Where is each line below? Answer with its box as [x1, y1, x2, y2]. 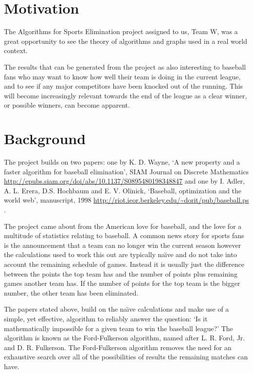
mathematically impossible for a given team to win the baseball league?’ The [4, 323, 233, 333]
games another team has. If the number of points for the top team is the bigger [4, 278, 240, 288]
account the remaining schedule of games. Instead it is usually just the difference [4, 259, 245, 269]
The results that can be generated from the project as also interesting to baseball [4, 61, 246, 72]
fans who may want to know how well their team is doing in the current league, [4, 71, 241, 81]
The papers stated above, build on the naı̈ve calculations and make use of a [4, 304, 229, 314]
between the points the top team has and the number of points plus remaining [4, 268, 237, 279]
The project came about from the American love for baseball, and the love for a [4, 221, 242, 231]
